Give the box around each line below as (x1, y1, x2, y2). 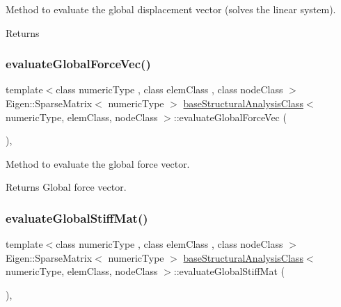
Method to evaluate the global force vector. (6, 156, 190, 171)
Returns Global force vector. (6, 180, 127, 194)
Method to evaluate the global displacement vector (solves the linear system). (6, 2, 336, 16)
